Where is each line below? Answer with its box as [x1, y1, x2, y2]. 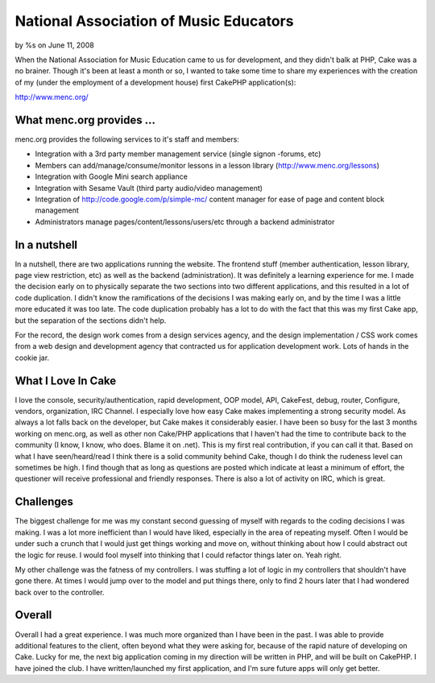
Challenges [14, 495, 74, 509]
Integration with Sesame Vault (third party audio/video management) [35, 183, 263, 192]
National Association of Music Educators [14, 12, 294, 30]
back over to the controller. [14, 587, 105, 597]
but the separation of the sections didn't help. [14, 315, 167, 325]
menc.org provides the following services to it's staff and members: [14, 135, 239, 144]
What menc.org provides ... [14, 113, 156, 126]
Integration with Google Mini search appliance [35, 172, 188, 181]
